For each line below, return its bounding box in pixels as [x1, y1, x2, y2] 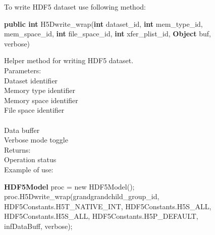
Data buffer [4, 124, 40, 135]
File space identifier [4, 105, 65, 115]
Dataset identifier [4, 75, 58, 85]
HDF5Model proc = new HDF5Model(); [4, 181, 135, 192]
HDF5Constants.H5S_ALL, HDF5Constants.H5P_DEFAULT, [4, 211, 198, 221]
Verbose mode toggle [4, 134, 68, 145]
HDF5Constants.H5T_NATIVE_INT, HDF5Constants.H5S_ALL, [4, 201, 211, 211]
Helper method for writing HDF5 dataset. [4, 55, 134, 66]
